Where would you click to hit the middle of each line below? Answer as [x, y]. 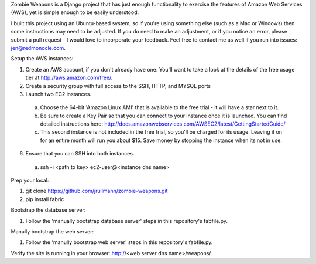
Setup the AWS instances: [42, 59]
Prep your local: [30, 180]
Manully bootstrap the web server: [52, 231]
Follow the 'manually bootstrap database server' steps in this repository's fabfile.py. [127, 221]
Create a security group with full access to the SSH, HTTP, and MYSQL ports [118, 86]
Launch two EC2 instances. [59, 94]
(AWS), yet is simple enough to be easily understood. [75, 12]
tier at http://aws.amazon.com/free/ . [69, 78]
